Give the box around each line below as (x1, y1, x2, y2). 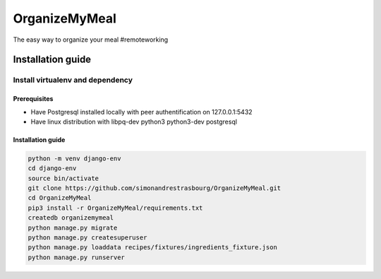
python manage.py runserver (28, 253, 125, 261)
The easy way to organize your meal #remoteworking (13, 35, 169, 44)
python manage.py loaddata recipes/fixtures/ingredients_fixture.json (28, 244, 278, 251)
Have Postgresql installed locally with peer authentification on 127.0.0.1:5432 (30, 107, 253, 116)
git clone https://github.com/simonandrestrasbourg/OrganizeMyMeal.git (28, 184, 282, 192)
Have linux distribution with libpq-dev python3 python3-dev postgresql (30, 117, 238, 126)
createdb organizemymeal (28, 214, 114, 222)
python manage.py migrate (28, 223, 118, 232)
